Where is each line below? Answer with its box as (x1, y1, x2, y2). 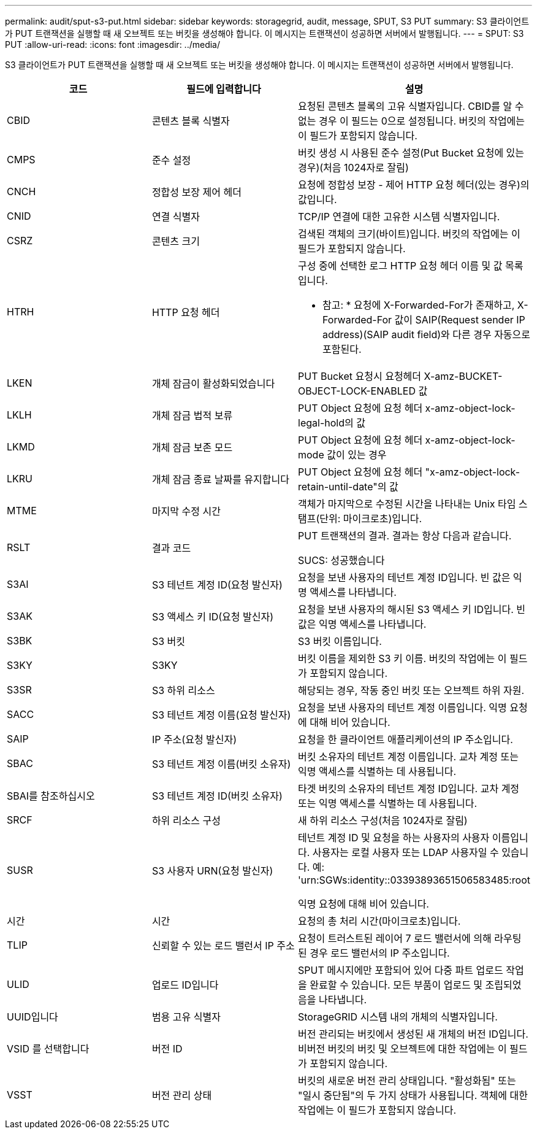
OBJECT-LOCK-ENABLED (298, 385, 416, 397)
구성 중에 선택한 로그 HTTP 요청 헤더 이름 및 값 (298, 260, 503, 272)
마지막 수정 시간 (151, 505, 221, 517)
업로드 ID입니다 (151, 979, 219, 991)
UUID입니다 (7, 1011, 58, 1023)
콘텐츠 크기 (151, 235, 200, 247)
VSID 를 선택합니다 (7, 1043, 89, 1055)
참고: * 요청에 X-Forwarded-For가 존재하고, (322, 299, 515, 311)
